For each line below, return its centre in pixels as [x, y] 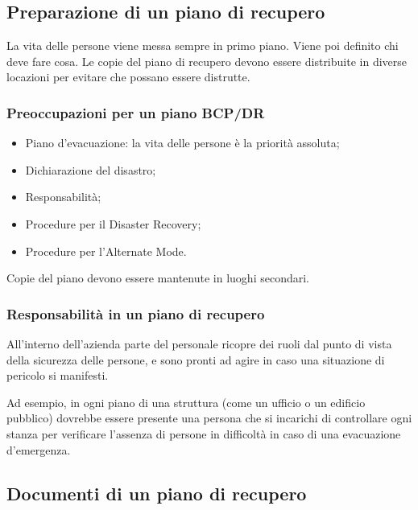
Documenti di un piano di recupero [157, 493]
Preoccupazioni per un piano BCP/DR [136, 112]
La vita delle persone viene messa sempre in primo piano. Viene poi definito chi [203, 45]
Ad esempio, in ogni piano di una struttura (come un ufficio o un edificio [186, 402]
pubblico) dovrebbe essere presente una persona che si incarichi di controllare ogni [209, 418]
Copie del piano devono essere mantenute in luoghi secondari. [158, 278]
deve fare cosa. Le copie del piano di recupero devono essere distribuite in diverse [207, 61]
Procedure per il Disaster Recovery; [113, 223]
